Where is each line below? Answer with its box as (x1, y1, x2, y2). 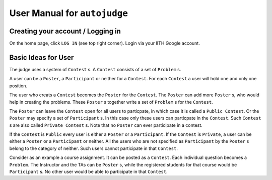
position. (9, 83, 28, 89)
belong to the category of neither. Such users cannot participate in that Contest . (9, 145, 178, 151)
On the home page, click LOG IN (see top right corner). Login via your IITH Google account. (9, 40, 200, 46)
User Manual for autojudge (9, 8, 128, 19)
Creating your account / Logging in (9, 27, 121, 35)
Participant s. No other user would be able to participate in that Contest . (9, 168, 168, 175)
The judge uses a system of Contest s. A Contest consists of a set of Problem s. (9, 66, 181, 72)
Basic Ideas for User (9, 53, 74, 62)
